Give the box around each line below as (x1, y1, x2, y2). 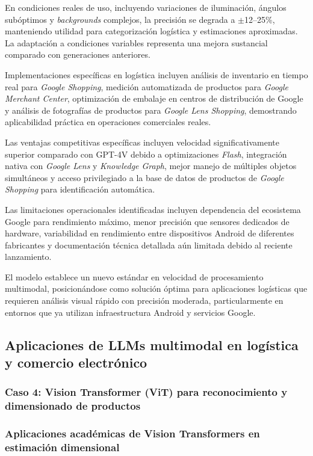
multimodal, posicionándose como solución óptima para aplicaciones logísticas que (5, 282, 308, 295)
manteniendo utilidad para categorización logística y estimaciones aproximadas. (5, 25, 298, 37)
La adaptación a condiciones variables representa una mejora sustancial (5, 36, 268, 49)
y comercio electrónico (5, 353, 147, 372)
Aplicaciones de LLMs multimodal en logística (5, 335, 299, 354)
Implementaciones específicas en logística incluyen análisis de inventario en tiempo (5, 68, 308, 81)
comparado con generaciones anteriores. (5, 48, 150, 61)
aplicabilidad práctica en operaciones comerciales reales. (5, 116, 211, 128)
